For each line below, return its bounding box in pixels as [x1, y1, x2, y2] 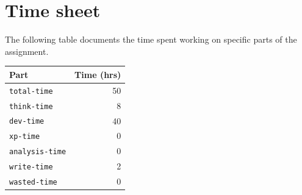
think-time [9, 102, 53, 111]
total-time [9, 87, 53, 96]
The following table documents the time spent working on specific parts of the [5, 33, 297, 46]
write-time [9, 163, 53, 172]
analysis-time [9, 147, 67, 157]
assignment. [5, 44, 49, 57]
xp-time [9, 132, 40, 141]
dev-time [9, 117, 45, 126]
